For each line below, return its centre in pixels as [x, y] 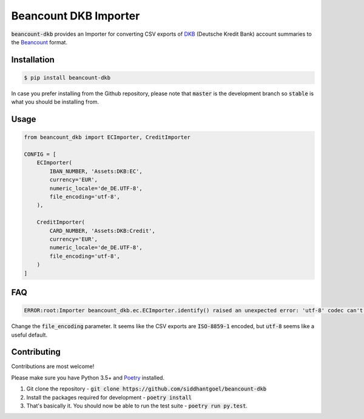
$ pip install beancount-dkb [67, 78]
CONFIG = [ [40, 154]
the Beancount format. [39, 42]
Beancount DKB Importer [76, 16]
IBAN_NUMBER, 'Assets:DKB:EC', [96, 171]
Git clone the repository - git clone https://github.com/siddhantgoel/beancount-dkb [147, 389]
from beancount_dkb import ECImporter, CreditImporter [107, 137]
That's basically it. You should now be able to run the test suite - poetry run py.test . [137, 406]
